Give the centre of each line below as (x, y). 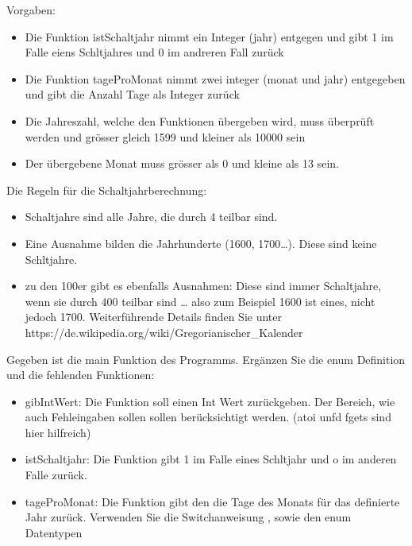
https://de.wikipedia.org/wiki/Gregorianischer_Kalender (164, 332)
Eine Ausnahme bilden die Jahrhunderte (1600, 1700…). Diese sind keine (201, 243)
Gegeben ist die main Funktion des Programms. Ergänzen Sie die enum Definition (206, 359)
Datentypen (54, 532)
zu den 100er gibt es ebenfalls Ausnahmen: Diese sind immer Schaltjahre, (203, 286)
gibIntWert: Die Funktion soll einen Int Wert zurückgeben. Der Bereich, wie (210, 401)
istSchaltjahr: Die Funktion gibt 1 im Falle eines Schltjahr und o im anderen (211, 459)
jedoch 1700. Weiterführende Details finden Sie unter (153, 317)
